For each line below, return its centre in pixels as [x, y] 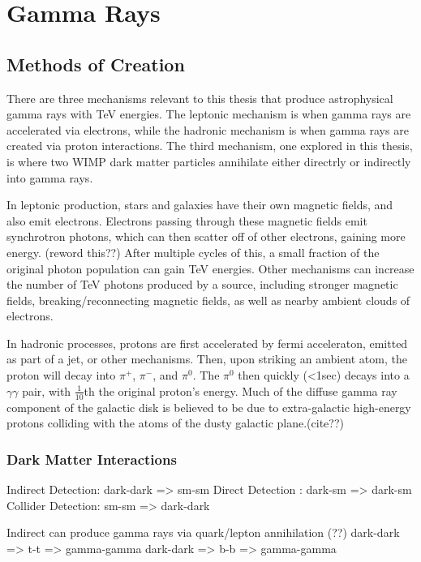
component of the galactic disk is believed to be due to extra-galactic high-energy [209, 407]
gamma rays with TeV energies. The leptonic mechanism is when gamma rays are [209, 114]
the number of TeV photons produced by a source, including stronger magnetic [202, 284]
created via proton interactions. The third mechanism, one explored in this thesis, [210, 146]
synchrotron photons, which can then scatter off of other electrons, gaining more [206, 236]
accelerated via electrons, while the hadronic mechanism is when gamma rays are [208, 129]
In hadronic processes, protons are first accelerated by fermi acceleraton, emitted [207, 343]
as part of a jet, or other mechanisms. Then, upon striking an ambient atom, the [207, 359]
